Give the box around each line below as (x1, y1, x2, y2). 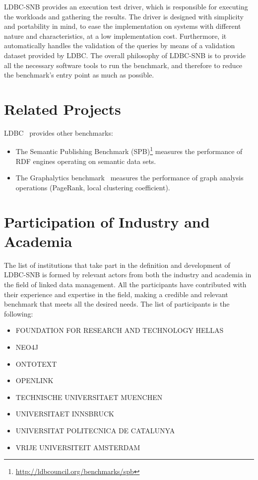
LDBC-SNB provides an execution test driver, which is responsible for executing (4, 1, 248, 11)
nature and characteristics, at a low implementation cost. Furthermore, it (4, 30, 227, 41)
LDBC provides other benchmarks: (4, 127, 113, 138)
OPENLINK (15, 375, 54, 386)
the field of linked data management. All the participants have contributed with (4, 279, 247, 289)
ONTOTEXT (15, 358, 57, 369)
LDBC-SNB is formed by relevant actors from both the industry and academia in (4, 269, 252, 280)
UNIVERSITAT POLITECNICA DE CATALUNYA (15, 425, 175, 435)
